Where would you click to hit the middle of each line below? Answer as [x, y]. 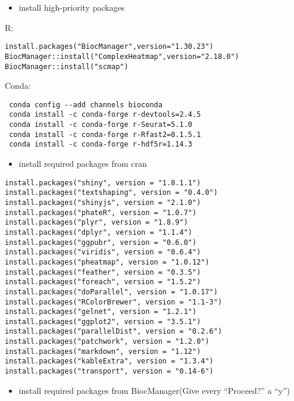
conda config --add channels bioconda [86, 105]
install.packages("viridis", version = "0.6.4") [103, 252]
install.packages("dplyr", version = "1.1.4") [98, 232]
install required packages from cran [83, 164]
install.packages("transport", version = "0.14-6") [109, 372]
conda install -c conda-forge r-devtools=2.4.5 [105, 115]
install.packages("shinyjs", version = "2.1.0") [103, 202]
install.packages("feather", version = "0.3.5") [103, 272]
